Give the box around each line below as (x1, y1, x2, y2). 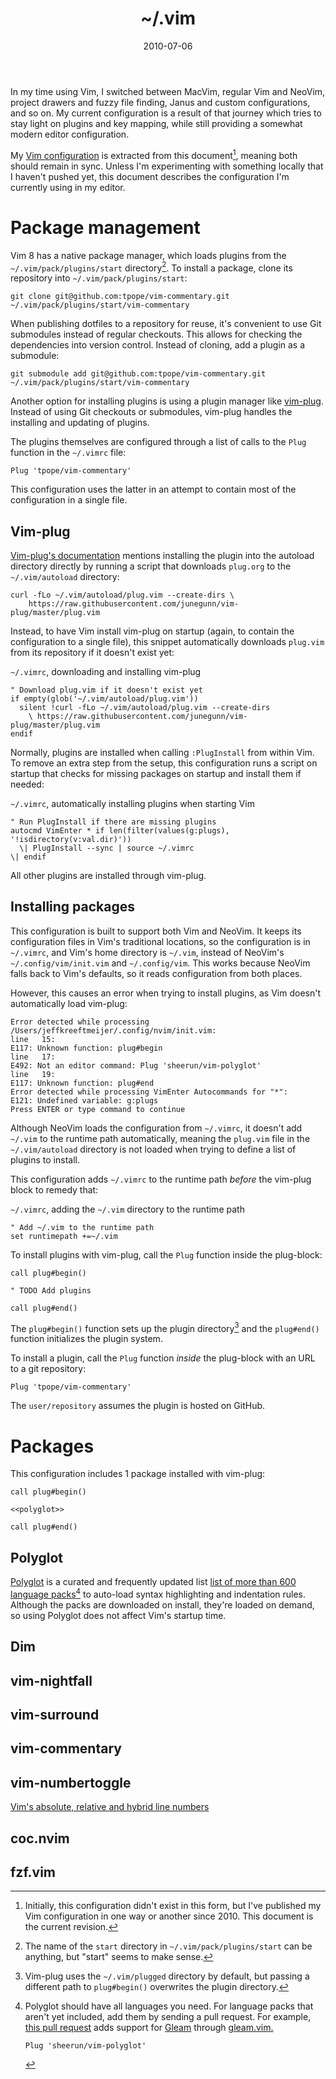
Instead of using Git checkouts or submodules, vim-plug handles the (10, 406, 293, 418)
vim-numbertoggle (10, 1774, 132, 1791)
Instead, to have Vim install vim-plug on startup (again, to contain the (10, 625, 295, 637)
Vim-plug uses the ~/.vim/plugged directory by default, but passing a (24, 1970, 310, 1982)
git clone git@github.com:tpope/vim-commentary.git (10, 292, 230, 302)
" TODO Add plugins (10, 1285, 92, 1296)
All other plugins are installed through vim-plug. (10, 870, 207, 881)
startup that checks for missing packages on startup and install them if (10, 768, 302, 779)
